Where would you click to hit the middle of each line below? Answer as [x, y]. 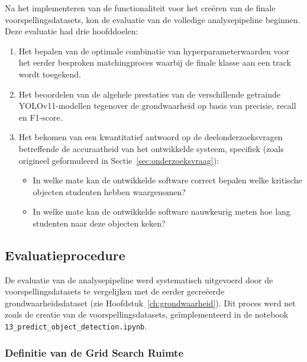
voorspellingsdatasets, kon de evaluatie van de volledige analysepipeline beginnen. [153, 19]
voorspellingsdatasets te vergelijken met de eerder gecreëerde [115, 291]
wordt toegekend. [50, 74]
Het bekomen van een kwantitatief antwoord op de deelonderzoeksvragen [151, 137]
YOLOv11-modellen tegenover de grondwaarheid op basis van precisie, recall [157, 106]
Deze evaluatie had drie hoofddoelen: [72, 31]
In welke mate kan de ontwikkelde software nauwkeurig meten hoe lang [161, 211]
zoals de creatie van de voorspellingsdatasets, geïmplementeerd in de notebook [147, 314]
